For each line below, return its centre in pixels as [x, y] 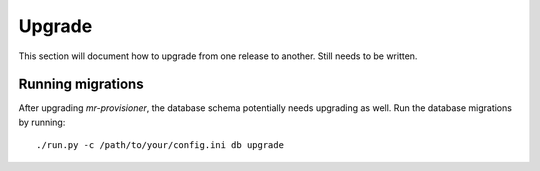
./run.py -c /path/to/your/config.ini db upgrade [160, 145]
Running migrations [81, 84]
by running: [42, 122]
